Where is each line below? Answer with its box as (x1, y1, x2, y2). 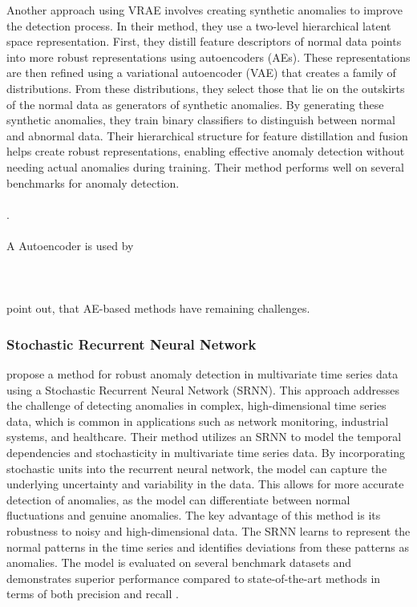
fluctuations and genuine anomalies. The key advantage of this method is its (6, 507, 381, 524)
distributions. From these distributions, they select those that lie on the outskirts (6, 79, 405, 96)
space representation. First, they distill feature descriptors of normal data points (6, 33, 402, 50)
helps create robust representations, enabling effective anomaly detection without (6, 143, 405, 160)
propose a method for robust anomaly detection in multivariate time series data (6, 366, 399, 382)
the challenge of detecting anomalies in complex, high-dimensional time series (6, 397, 387, 414)
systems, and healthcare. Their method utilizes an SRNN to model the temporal (6, 428, 402, 445)
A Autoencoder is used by (6, 237, 134, 253)
